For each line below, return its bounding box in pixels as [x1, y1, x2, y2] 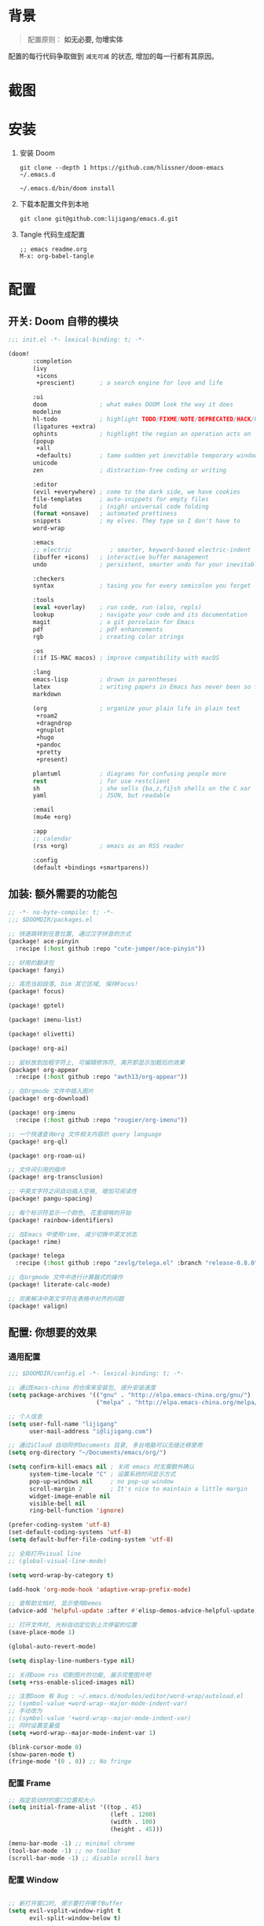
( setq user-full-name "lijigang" [8, 1420, 118, 1428]
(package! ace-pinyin [8, 937, 79, 945]
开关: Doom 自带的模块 [8, 314, 119, 328]
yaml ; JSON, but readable [32, 791, 170, 800]
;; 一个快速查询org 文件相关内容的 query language [8, 1130, 163, 1138]
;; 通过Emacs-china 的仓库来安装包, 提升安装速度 [8, 1384, 156, 1392]
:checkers [32, 574, 65, 582]
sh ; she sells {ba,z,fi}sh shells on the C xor [32, 784, 251, 792]
